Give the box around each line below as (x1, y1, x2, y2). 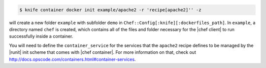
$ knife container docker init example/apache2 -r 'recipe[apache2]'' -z (19, 7, 201, 12)
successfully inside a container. (9, 34, 73, 39)
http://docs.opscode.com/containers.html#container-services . (9, 56, 136, 62)
